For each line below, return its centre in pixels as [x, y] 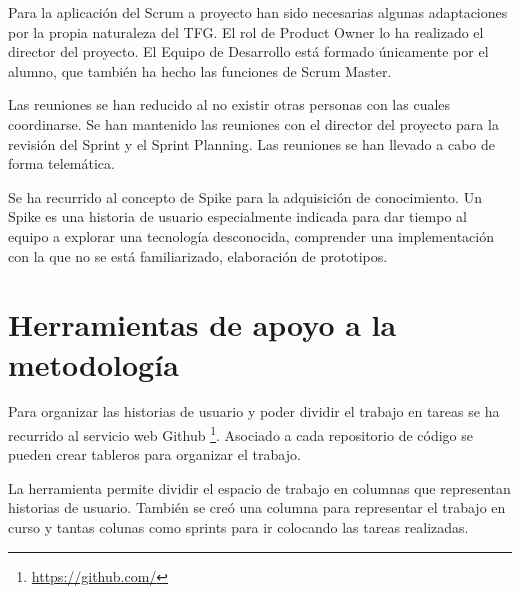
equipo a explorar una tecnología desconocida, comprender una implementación [251, 235]
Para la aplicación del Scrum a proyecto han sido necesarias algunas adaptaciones [258, 12]
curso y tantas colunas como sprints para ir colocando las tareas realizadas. [238, 527]
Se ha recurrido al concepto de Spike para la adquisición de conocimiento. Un [245, 196]
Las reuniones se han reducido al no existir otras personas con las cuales [229, 104]
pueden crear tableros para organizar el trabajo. [154, 454]
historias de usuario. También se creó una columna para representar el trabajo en [257, 507]
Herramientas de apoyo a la [202, 324]
